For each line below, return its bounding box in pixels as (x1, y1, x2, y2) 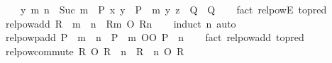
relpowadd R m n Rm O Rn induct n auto (5, 16, 236, 30)
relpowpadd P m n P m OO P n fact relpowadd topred (5, 30, 304, 45)
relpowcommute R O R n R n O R (5, 43, 184, 58)
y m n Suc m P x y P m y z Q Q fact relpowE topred (20, 2, 327, 16)
